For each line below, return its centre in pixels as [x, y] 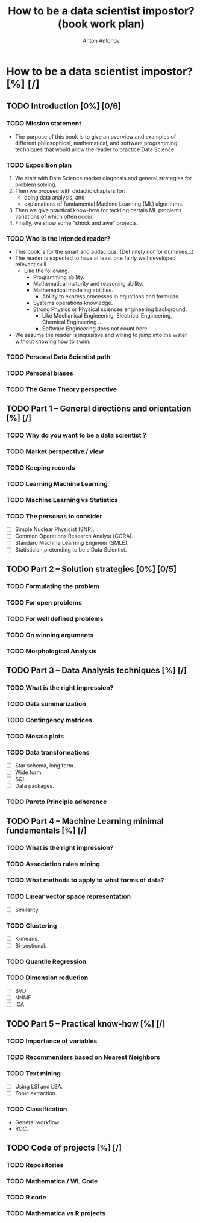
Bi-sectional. [31, 945]
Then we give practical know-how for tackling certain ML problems [98, 210]
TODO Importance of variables [52, 1041]
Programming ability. [58, 277]
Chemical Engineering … [72, 322]
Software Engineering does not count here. [95, 329]
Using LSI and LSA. [39, 1086]
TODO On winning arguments [50, 635]
